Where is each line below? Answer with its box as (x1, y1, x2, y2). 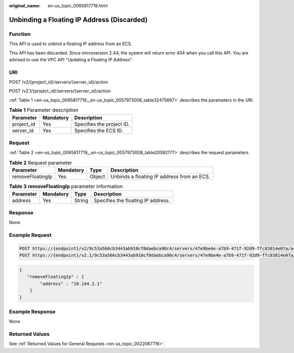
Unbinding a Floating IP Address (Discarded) (9, 15, 148, 24)
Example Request (9, 232, 51, 239)
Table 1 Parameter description (9, 107, 78, 114)
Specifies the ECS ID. (74, 127, 123, 134)
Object (90, 173, 105, 180)
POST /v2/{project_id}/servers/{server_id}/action (9, 79, 108, 85)
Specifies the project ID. (74, 121, 130, 127)
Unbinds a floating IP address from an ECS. (110, 173, 211, 180)
